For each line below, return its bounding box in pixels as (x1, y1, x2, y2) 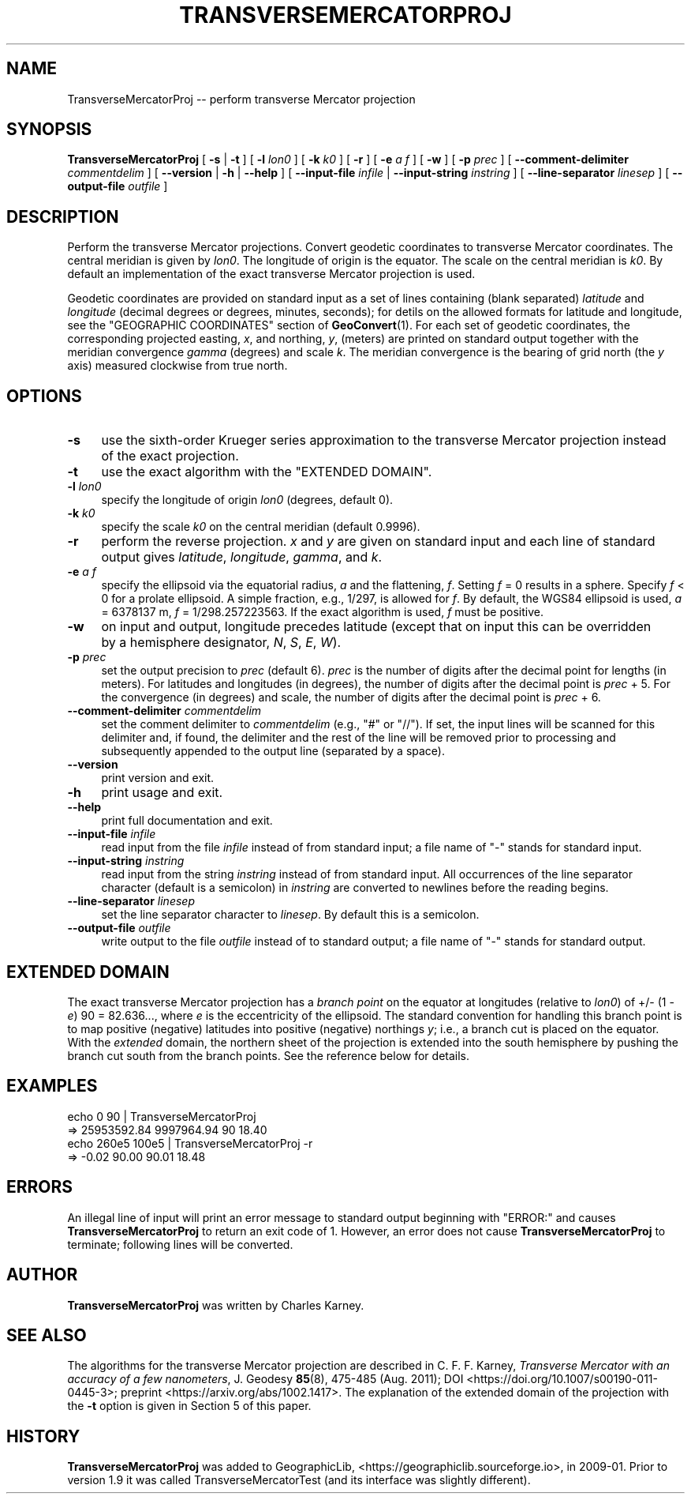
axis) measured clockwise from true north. (67, 359, 288, 373)
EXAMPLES (6, 1076, 98, 1096)
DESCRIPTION (6, 206, 119, 227)
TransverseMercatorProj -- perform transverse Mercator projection (67, 92, 416, 106)
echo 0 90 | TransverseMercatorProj (67, 1109, 256, 1123)
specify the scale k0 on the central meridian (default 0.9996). (101, 520, 420, 534)
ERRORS (6, 1177, 73, 1197)
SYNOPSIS (6, 119, 92, 140)
